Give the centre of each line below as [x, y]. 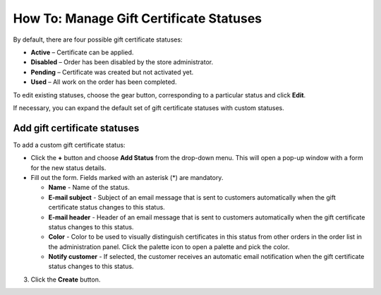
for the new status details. [68, 168]
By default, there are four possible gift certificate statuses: [98, 40]
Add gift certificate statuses [76, 128]
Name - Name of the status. [89, 188]
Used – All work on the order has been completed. [104, 82]
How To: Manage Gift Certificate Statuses [138, 18]
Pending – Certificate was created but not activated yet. [112, 72]
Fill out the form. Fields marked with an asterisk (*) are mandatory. [127, 177]
